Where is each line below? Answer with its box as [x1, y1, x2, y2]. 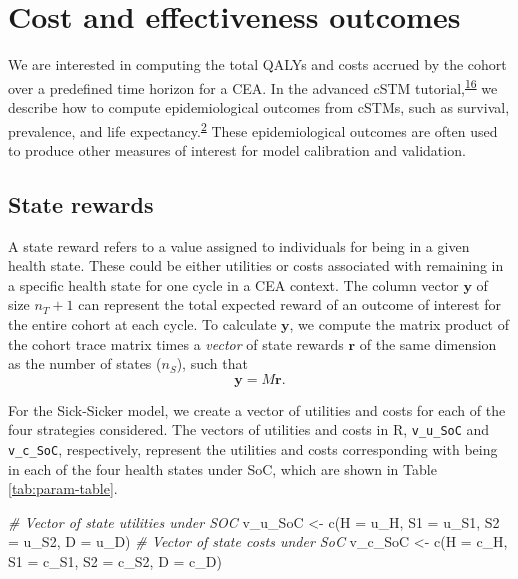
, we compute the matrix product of [289, 313, 509, 334]
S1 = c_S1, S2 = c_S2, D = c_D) [8, 551, 222, 572]
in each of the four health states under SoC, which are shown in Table [8, 458, 437, 479]
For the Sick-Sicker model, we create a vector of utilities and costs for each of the [8, 399, 506, 420]
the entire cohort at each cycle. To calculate [8, 313, 277, 334]
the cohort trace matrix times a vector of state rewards [8, 333, 344, 354]
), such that [176, 353, 248, 374]
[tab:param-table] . [8, 478, 118, 499]
